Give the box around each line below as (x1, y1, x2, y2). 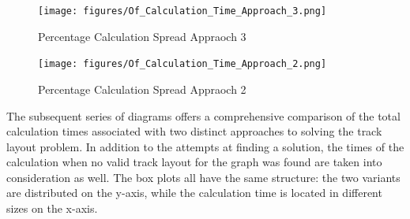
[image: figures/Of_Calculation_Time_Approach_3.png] (38, 6, 327, 17)
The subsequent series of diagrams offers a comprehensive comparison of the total (6, 107, 401, 124)
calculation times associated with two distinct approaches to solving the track (6, 123, 382, 139)
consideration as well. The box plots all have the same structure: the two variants (6, 169, 401, 185)
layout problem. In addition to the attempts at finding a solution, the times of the (6, 138, 404, 154)
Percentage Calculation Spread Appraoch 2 (38, 80, 246, 97)
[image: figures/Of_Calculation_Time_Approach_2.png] (38, 58, 327, 70)
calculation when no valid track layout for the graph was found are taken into (6, 154, 382, 170)
